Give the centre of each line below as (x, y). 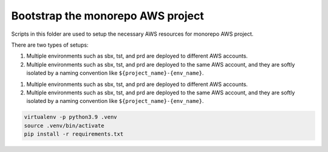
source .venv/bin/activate (64, 125)
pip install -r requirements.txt (74, 134)
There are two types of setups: (50, 45)
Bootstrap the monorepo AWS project (108, 16)
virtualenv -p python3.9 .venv (71, 117)
